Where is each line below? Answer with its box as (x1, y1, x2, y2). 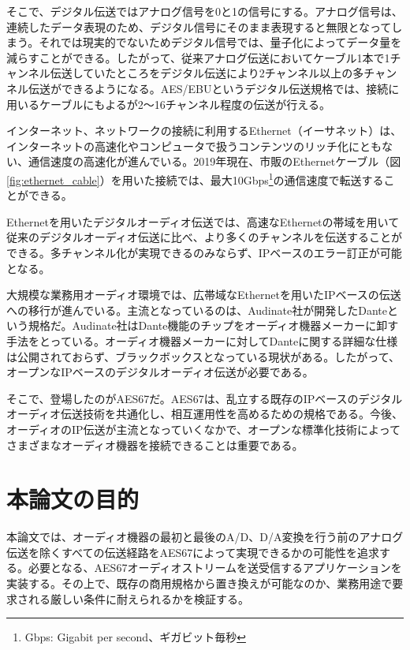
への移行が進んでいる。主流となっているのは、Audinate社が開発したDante (6, 301, 387, 318)
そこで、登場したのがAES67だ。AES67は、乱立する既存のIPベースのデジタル (6, 390, 403, 406)
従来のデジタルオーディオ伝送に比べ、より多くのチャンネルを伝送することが (6, 229, 403, 245)
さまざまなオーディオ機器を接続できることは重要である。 (6, 436, 304, 453)
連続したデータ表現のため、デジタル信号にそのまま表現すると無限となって (6, 18, 392, 35)
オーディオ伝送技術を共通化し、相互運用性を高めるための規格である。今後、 (6, 405, 403, 422)
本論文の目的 (6, 483, 140, 515)
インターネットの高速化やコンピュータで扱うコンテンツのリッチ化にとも (6, 137, 382, 154)
